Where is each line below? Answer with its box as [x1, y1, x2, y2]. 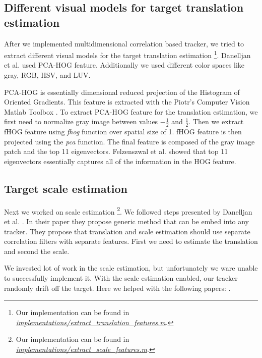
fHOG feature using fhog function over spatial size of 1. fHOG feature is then [4, 126, 242, 137]
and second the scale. [4, 245, 70, 256]
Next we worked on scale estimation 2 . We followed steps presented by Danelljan [4, 204, 252, 217]
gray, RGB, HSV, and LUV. [4, 70, 91, 80]
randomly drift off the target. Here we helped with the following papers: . [4, 282, 231, 293]
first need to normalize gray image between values [4, 116, 158, 127]
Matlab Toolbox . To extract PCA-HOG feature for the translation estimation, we [4, 106, 258, 117]
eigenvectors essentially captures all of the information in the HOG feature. [4, 156, 236, 167]
